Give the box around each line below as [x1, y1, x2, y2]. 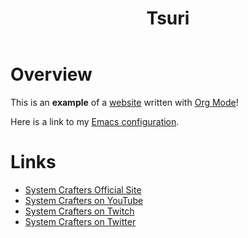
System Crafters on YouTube [24, 194, 144, 206]
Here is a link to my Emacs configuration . [10, 115, 180, 127]
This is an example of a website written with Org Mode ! [10, 96, 239, 108]
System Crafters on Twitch [24, 205, 135, 217]
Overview [10, 63, 93, 86]
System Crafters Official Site [24, 183, 142, 196]
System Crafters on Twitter [24, 215, 137, 227]
